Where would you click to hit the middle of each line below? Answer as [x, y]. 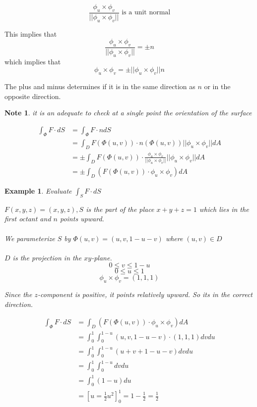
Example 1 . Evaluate [38, 191]
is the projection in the [47, 257]
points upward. [82, 219]
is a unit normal [146, 13]
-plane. [102, 257]
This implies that [31, 33]
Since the [18, 294]
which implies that [33, 61]
